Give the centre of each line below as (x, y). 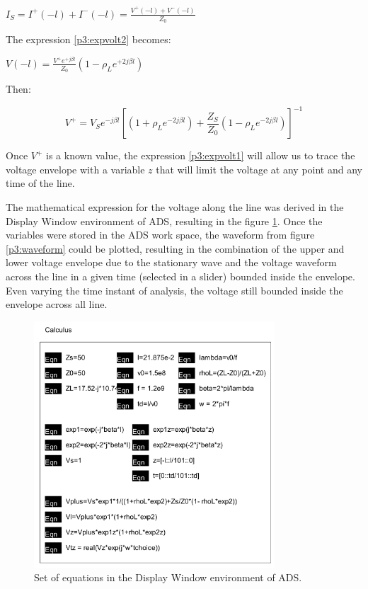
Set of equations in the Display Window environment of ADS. (168, 577)
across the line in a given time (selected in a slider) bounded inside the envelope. (180, 276)
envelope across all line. (57, 304)
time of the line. (40, 183)
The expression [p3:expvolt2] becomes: (88, 39)
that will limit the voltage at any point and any (259, 169)
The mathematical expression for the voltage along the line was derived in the (175, 206)
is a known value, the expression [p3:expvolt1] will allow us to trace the (201, 155)
